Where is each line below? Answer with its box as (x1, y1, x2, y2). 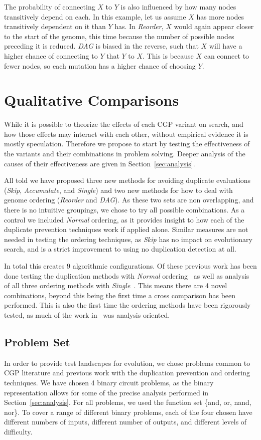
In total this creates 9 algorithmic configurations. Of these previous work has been (4, 261, 257, 271)
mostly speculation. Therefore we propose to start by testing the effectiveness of (4, 138, 250, 149)
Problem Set (4, 334, 70, 349)
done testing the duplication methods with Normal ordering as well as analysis (4, 270, 249, 281)
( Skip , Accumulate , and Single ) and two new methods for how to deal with (4, 184, 233, 195)
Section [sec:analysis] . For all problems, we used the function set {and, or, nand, (4, 397, 251, 407)
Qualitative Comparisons (4, 90, 179, 110)
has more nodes (196, 11, 244, 22)
